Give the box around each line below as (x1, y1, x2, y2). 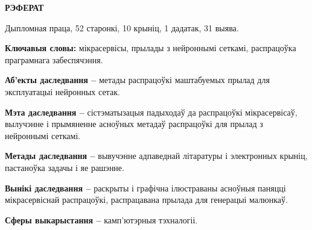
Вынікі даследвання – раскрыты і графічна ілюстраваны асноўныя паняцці (5, 181, 286, 194)
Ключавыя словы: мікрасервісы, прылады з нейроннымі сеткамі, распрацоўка (5, 42, 296, 54)
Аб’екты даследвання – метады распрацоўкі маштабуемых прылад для (5, 73, 270, 86)
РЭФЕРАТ (5, 1, 44, 13)
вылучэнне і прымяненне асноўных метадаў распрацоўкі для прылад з (5, 117, 263, 130)
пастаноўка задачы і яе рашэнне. (5, 161, 124, 173)
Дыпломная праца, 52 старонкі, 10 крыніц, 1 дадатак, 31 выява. (5, 21, 239, 34)
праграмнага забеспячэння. (5, 53, 103, 66)
